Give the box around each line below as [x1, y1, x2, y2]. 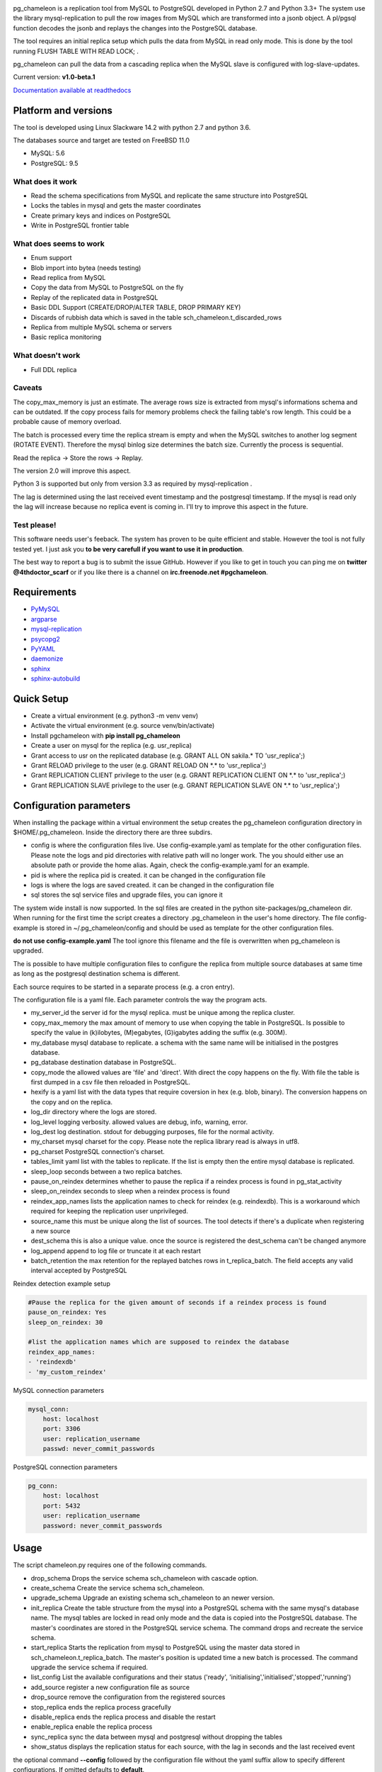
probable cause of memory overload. [13, 417, 122, 426]
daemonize [30, 654, 64, 663]
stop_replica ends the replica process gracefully [30, 1703, 171, 1711]
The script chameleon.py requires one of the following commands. [13, 1561, 207, 1569]
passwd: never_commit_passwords [42, 1445, 156, 1453]
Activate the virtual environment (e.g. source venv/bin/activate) [30, 722, 215, 730]
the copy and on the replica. [30, 1097, 113, 1106]
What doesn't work [13, 351, 81, 361]
